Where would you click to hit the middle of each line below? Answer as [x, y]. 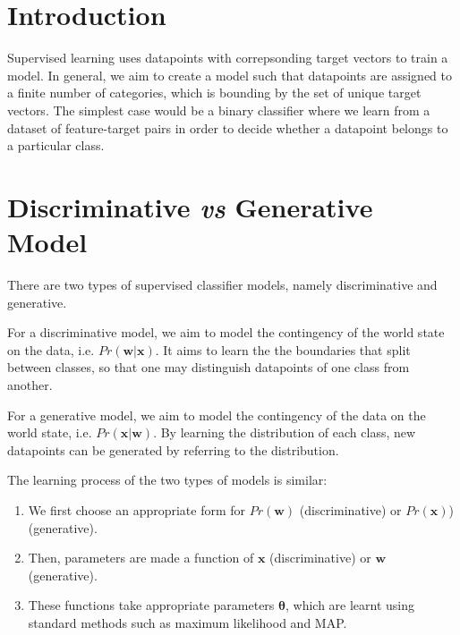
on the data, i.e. [51, 349]
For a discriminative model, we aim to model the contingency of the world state [226, 332]
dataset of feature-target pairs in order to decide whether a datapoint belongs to [228, 127]
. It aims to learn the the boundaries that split [283, 349]
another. [30, 384]
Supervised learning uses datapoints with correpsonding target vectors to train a [228, 58]
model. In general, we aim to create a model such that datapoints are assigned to [230, 75]
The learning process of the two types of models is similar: [167, 480]
